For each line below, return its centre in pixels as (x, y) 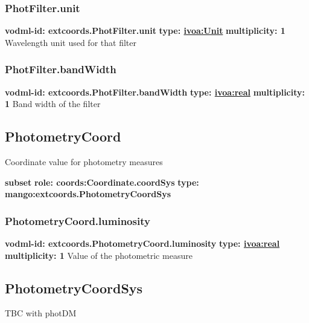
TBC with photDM (41, 313)
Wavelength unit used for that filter (71, 42)
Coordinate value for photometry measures (84, 162)
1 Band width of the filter (53, 104)
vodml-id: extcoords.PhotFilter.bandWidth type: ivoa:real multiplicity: (155, 92)
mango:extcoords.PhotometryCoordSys (88, 194)
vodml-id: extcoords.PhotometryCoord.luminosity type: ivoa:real (142, 243)
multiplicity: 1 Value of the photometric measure (99, 255)
